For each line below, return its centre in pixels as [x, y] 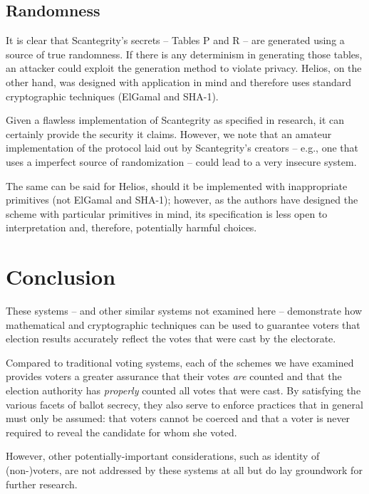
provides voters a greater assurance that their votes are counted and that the [174, 376]
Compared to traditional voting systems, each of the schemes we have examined [180, 362]
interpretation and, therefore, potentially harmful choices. [131, 227]
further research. [42, 484]
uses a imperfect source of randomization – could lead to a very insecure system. [181, 161]
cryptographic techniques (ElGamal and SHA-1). [112, 96]
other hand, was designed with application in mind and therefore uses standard [179, 82]
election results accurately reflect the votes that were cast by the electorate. [171, 338]
